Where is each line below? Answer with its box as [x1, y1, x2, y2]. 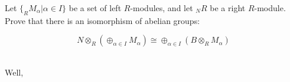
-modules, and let [130, 2, 193, 13]
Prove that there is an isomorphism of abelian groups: [5, 14, 200, 26]
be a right [210, 2, 246, 13]
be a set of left [69, 2, 122, 13]
